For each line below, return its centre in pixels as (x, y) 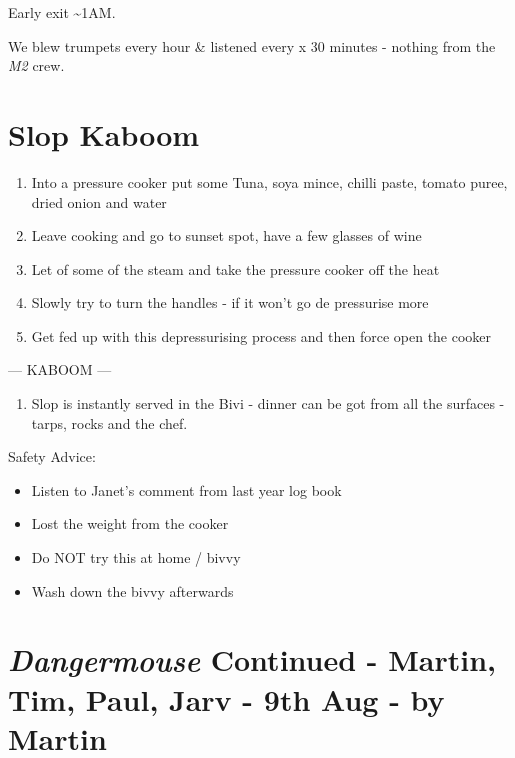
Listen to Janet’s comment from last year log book (186, 489)
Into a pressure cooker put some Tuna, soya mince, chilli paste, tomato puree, (269, 181)
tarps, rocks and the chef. (109, 422)
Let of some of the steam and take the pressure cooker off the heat (235, 268)
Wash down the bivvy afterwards (132, 590)
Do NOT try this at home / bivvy (136, 557)
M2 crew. (36, 65)
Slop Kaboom (104, 133)
